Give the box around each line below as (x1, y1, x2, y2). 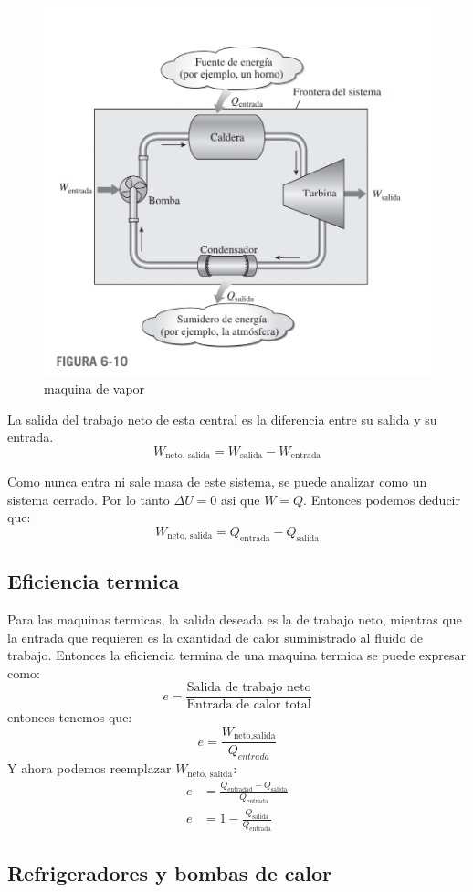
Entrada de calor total (186, 698, 311, 712)
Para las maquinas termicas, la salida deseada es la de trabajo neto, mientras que (7, 609, 462, 628)
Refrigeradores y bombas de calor (7, 859, 332, 887)
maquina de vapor (44, 378, 145, 397)
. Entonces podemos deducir (303, 489, 460, 509)
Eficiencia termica (7, 567, 180, 595)
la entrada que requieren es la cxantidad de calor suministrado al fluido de (7, 627, 424, 646)
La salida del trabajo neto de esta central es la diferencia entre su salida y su (7, 409, 437, 428)
